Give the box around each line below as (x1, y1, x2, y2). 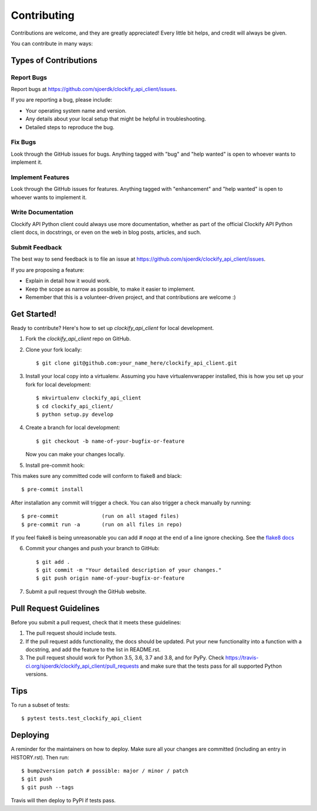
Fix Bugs (11, 138, 36, 146)
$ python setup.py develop (36, 411, 114, 418)
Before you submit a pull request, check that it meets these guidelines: (11, 618, 181, 625)
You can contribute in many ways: (11, 40, 93, 47)
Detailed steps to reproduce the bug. (25, 123, 114, 130)
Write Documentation (11, 208, 73, 217)
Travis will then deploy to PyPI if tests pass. (11, 797, 116, 804)
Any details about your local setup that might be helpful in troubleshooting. (25, 115, 207, 123)
